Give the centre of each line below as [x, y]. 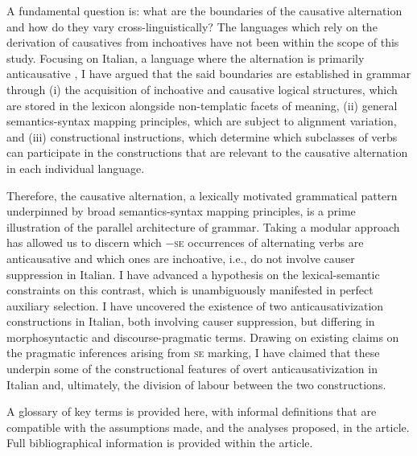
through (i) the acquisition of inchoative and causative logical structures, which [202, 89]
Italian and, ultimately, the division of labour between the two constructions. [196, 384]
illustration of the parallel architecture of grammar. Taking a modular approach [203, 226]
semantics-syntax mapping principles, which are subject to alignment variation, [202, 121]
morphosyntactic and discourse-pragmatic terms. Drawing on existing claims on [203, 337]
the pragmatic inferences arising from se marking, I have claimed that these [193, 353]
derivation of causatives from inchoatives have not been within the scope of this [203, 42]
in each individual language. [76, 168]
